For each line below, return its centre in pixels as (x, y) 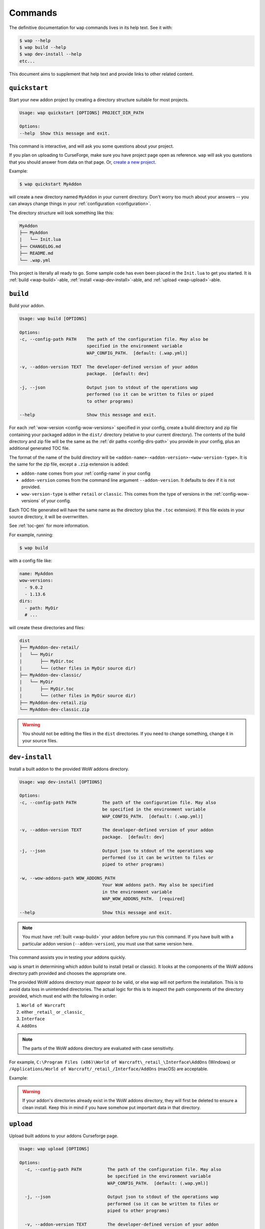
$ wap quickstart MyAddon (51, 184)
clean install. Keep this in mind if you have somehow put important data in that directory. (112, 1107)
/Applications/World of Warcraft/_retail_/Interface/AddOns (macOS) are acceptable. (109, 1069)
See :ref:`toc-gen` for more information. (49, 526)
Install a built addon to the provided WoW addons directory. (69, 769)
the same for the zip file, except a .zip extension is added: (69, 464)
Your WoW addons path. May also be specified (158, 885)
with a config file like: (31, 560)
